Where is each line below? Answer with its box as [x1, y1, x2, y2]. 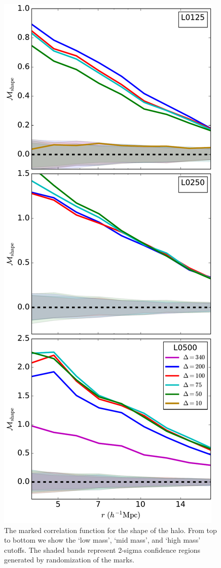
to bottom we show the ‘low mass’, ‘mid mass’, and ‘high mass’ [4, 535, 201, 545]
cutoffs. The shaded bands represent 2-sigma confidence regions [4, 544, 201, 555]
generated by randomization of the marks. [4, 554, 134, 565]
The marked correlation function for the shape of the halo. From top [4, 524, 217, 535]
